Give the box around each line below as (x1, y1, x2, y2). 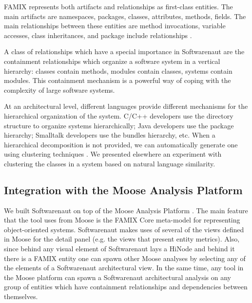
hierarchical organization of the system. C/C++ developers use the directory (4, 110, 233, 121)
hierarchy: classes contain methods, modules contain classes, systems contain (4, 65, 233, 76)
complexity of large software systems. (4, 84, 115, 95)
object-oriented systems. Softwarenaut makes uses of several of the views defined (4, 224, 244, 234)
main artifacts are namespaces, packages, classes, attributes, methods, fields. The (4, 11, 246, 21)
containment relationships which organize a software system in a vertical (4, 56, 220, 66)
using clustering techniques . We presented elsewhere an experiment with (4, 149, 222, 159)
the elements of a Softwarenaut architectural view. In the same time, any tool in (4, 263, 244, 273)
